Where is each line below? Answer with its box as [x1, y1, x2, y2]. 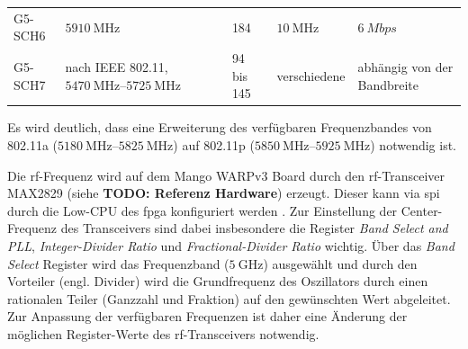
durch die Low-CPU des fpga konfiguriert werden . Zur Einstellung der [7, 201, 398, 219]
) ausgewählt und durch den [263, 254, 418, 273]
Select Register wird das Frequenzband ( [7, 254, 229, 273]
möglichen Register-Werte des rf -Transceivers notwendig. [7, 325, 319, 343]
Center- [400, 201, 443, 219]
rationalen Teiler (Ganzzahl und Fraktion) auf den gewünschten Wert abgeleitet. [7, 289, 451, 308]
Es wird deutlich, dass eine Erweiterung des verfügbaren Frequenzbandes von [7, 118, 432, 137]
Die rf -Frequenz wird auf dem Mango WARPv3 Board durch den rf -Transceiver [7, 166, 445, 184]
